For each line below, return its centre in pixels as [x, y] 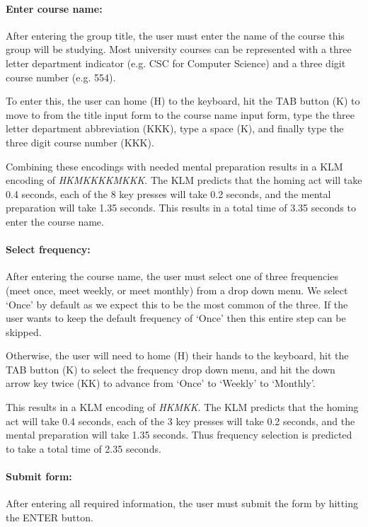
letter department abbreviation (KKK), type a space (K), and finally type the [175, 128]
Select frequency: [48, 249]
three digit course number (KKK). [80, 142]
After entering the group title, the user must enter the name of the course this [175, 35]
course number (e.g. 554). [61, 77]
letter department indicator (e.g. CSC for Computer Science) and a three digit [176, 63]
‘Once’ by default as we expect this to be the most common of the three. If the [177, 304]
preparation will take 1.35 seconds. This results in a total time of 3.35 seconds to [181, 208]
